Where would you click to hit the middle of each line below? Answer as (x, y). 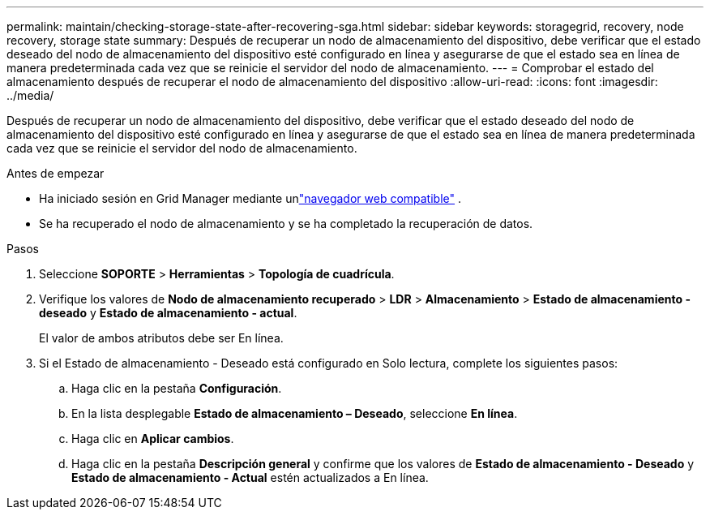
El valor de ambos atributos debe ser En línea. (161, 338)
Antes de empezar (56, 173)
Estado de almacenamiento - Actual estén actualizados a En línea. (250, 477)
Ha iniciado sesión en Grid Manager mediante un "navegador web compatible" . (250, 198)
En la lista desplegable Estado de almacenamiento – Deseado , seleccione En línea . (295, 413)
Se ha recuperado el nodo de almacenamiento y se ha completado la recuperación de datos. (286, 224)
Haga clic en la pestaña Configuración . (177, 388)
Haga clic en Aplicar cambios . (153, 439)
